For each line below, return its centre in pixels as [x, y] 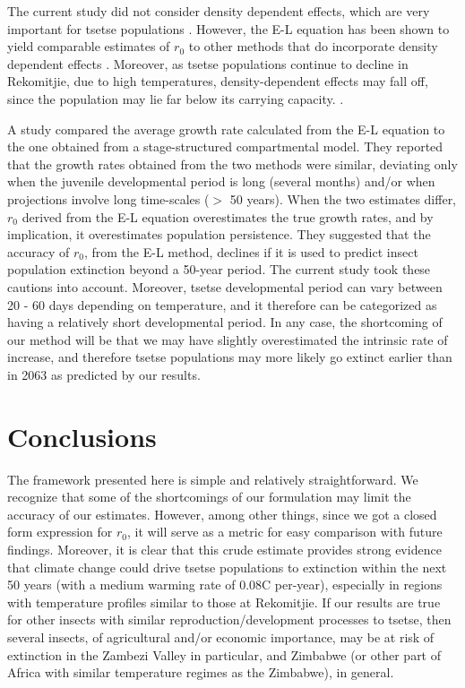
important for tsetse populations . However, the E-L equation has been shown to [228, 28]
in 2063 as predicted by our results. [104, 374]
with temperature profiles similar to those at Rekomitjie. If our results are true [224, 602]
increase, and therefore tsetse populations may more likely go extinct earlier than [230, 357]
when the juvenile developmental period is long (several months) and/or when [221, 181]
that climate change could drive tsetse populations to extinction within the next [227, 567]
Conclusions [82, 436]
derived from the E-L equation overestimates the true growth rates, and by [228, 216]
